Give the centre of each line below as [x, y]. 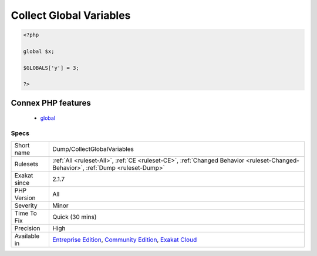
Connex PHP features [51, 103]
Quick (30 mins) [75, 217]
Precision [27, 228]
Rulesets [26, 164]
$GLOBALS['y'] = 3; [51, 68]
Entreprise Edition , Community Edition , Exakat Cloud [125, 240]
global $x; [39, 51]
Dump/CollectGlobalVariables [93, 149]
